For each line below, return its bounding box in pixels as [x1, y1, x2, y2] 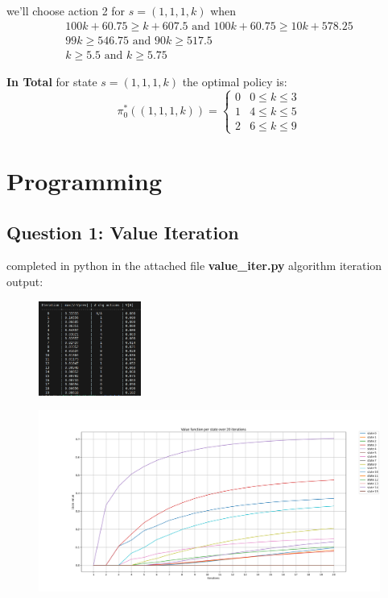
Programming [6, 164, 162, 197]
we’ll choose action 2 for [6, 2, 126, 19]
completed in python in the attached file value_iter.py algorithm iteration [6, 257, 382, 274]
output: [6, 273, 43, 290]
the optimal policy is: [182, 73, 287, 89]
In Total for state [6, 73, 97, 89]
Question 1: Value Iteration [6, 219, 239, 244]
